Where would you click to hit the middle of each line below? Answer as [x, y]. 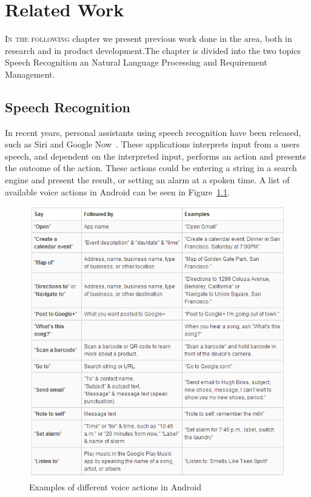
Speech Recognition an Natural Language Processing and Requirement [136, 62]
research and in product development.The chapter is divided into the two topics [153, 50]
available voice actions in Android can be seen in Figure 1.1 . [118, 191]
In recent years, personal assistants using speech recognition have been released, [153, 132]
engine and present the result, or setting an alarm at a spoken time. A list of [147, 180]
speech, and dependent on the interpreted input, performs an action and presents [155, 156]
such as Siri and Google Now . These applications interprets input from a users [152, 144]
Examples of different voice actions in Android [115, 486]
